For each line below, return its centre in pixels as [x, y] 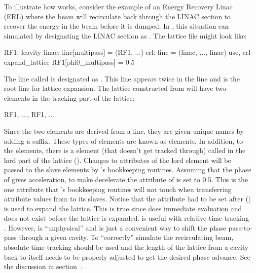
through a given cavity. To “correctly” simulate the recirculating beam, [126, 237]
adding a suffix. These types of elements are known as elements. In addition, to [124, 140]
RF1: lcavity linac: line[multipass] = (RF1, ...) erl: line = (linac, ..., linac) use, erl [127, 52]
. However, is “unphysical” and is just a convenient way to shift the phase [115, 227]
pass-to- [240, 227]
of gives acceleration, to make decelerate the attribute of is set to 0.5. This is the [126, 179]
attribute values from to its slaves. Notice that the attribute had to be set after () [128, 199]
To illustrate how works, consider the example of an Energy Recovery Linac [118, 6]
